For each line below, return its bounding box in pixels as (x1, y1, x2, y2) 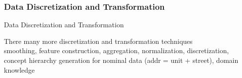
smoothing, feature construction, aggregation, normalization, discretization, (4, 45, 229, 56)
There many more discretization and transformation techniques (4, 36, 193, 46)
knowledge (4, 64, 35, 75)
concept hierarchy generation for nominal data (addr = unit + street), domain (4, 55, 239, 65)
